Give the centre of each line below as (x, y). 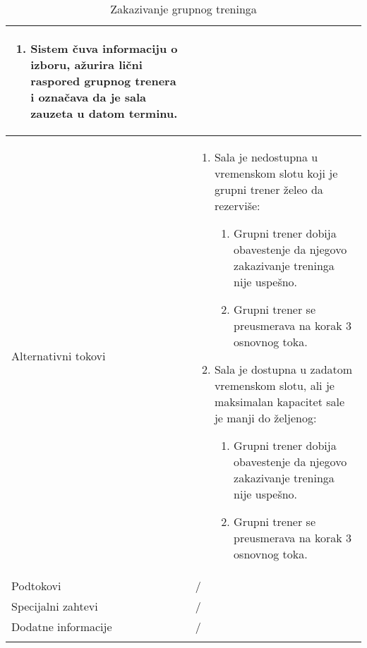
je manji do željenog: (265, 418)
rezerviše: (237, 206)
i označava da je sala (89, 97)
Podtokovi (36, 586)
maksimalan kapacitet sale (279, 402)
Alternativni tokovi (59, 355)
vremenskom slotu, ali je (274, 385)
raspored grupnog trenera (103, 81)
